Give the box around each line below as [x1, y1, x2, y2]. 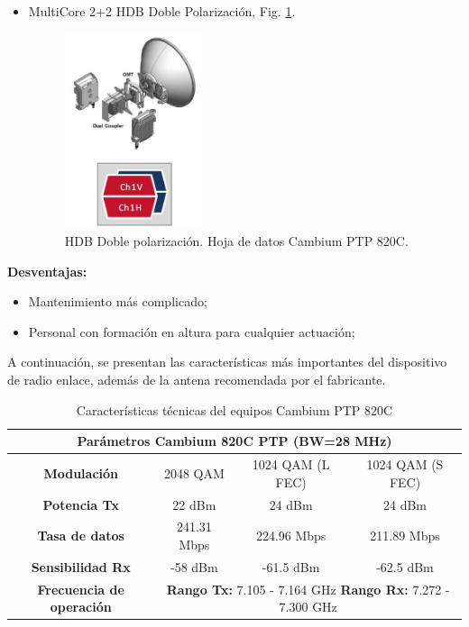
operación [50, 597, 112, 616]
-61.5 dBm [262, 557, 320, 576]
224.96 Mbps [255, 526, 326, 545]
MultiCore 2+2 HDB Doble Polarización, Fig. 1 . [28, 2, 296, 20]
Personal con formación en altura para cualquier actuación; [28, 322, 355, 341]
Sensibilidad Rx [31, 557, 131, 576]
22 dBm [172, 495, 216, 513]
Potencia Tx [42, 495, 119, 513]
